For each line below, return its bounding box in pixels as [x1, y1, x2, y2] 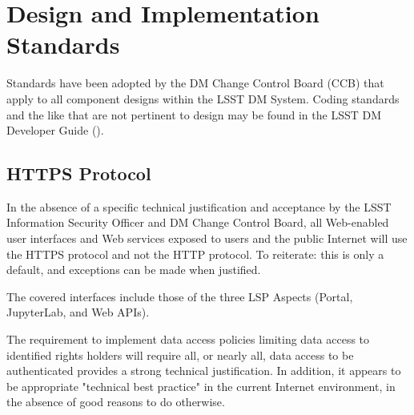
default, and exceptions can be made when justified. [6, 261, 261, 278]
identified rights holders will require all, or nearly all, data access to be [6, 346, 354, 363]
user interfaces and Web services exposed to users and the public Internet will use [6, 230, 408, 247]
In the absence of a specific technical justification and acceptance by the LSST [6, 198, 392, 215]
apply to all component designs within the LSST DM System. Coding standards [6, 90, 400, 107]
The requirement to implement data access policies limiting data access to [6, 331, 370, 348]
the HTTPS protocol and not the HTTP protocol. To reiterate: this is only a [6, 245, 384, 262]
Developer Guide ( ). [6, 122, 104, 139]
